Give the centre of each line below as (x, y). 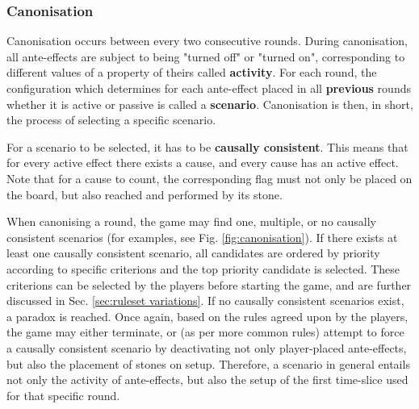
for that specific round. (63, 395)
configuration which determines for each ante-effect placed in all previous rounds (209, 88)
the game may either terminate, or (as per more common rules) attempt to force (205, 332)
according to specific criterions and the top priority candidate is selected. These (203, 268)
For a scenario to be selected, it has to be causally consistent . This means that (207, 146)
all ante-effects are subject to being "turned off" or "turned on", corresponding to (206, 56)
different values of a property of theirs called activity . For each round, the (192, 72)
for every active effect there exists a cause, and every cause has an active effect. (203, 163)
